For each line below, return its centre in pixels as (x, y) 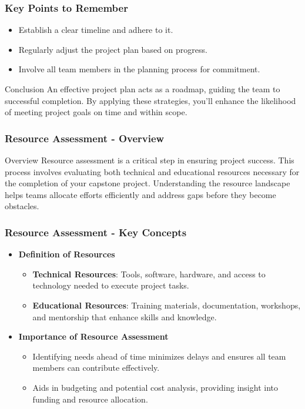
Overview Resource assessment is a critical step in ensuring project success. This (150, 160)
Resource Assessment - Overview (85, 138)
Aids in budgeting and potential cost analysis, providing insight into (155, 387)
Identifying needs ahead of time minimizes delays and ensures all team (159, 356)
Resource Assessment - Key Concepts (96, 232)
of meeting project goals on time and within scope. (96, 112)
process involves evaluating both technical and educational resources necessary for (152, 171)
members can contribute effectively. (96, 368)
